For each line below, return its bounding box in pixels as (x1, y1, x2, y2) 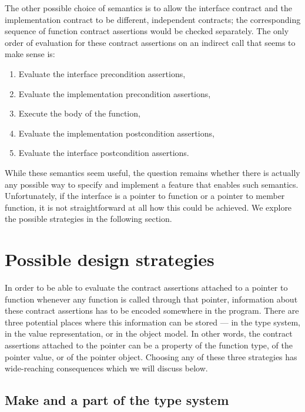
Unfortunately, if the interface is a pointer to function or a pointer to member (5, 190, 285, 202)
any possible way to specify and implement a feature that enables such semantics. (5, 178, 299, 190)
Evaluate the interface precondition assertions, (18, 67, 186, 79)
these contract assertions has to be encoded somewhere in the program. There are (5, 304, 299, 317)
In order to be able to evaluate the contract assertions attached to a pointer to (5, 281, 288, 294)
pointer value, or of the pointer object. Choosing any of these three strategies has (5, 350, 297, 363)
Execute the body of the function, (18, 107, 140, 119)
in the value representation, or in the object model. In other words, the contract (5, 327, 293, 340)
